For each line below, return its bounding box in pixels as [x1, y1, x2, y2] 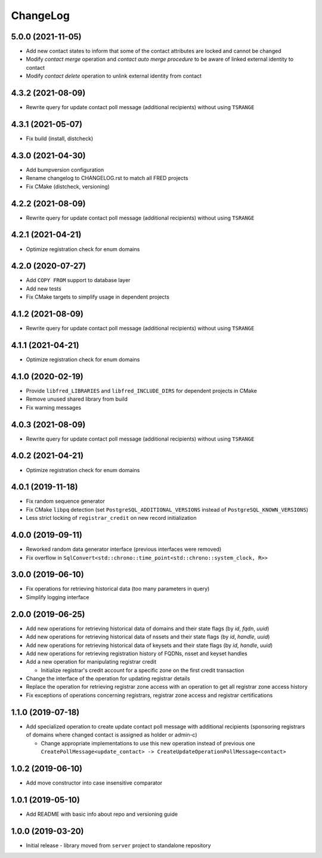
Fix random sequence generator [26, 498, 106, 505]
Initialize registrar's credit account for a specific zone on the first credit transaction [41, 667, 244, 674]
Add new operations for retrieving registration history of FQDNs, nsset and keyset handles [26, 650, 247, 657]
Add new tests [26, 285, 62, 292]
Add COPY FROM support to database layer [26, 277, 131, 284]
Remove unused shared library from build [26, 395, 128, 402]
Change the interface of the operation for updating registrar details [26, 675, 190, 682]
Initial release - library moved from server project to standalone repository [26, 841, 211, 849]
